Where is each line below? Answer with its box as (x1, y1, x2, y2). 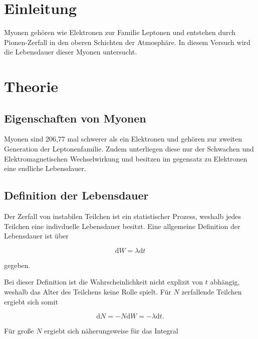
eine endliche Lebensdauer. (4, 163, 86, 173)
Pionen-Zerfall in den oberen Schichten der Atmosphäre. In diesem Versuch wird (4, 36, 250, 47)
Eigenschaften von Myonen (4, 110, 146, 125)
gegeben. (4, 259, 31, 270)
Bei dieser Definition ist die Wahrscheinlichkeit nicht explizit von (4, 276, 203, 287)
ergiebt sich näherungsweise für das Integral (44, 325, 178, 336)
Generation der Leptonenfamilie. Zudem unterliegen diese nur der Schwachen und (4, 143, 254, 154)
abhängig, (210, 276, 240, 287)
